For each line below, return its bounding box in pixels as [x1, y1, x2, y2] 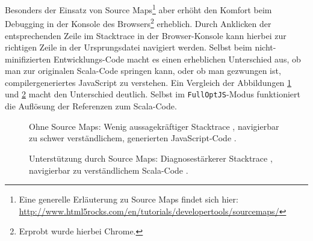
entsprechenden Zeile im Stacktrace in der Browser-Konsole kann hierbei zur [5, 29, 287, 41]
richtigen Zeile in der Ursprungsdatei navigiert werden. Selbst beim [5, 41, 252, 53]
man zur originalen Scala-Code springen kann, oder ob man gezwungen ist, [5, 64, 281, 77]
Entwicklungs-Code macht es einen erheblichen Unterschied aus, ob [53, 52, 301, 65]
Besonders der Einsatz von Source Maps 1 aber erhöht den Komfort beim [5, 2, 272, 16]
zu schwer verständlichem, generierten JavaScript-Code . [29, 132, 237, 144]
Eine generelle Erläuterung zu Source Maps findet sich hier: [19, 193, 238, 206]
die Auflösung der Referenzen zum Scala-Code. [5, 100, 177, 112]
